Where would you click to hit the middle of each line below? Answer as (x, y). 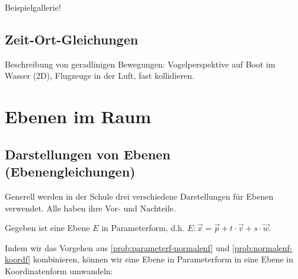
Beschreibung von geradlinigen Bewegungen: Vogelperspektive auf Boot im (140, 64)
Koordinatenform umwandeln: (59, 270)
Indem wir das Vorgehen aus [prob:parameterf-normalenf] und (117, 247)
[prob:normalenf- (262, 247)
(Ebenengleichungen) (70, 171)
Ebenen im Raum (78, 116)
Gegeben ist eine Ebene (47, 228)
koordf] (18, 259)
